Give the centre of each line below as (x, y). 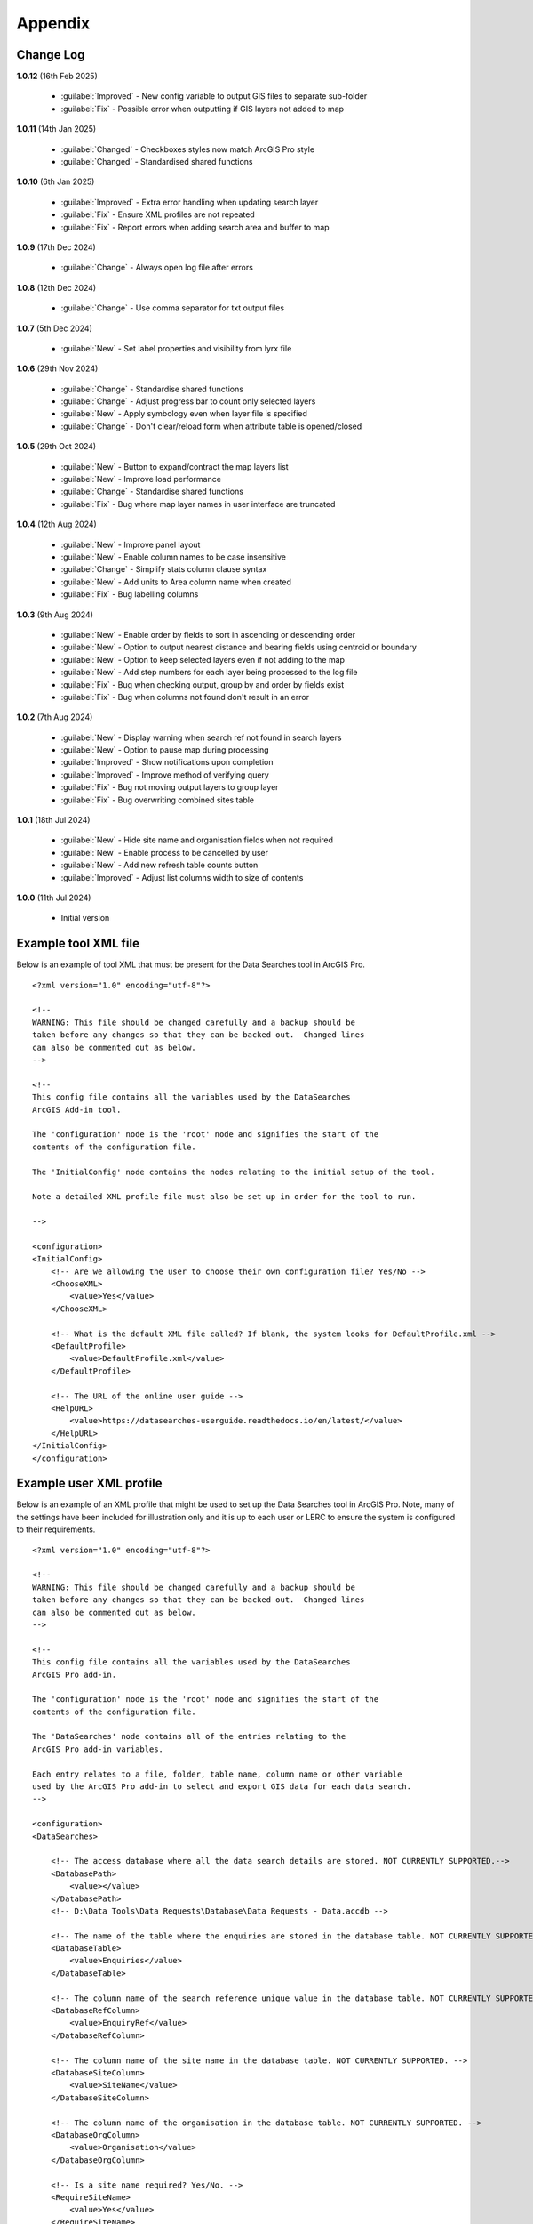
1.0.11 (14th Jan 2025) (56, 129)
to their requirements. (56, 1529)
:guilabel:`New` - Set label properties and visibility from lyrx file (176, 348)
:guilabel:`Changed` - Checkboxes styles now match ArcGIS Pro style (188, 149)
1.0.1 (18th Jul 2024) (53, 820)
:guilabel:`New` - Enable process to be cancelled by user (164, 852)
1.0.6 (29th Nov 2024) (57, 368)
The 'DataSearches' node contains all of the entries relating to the (189, 1736)
